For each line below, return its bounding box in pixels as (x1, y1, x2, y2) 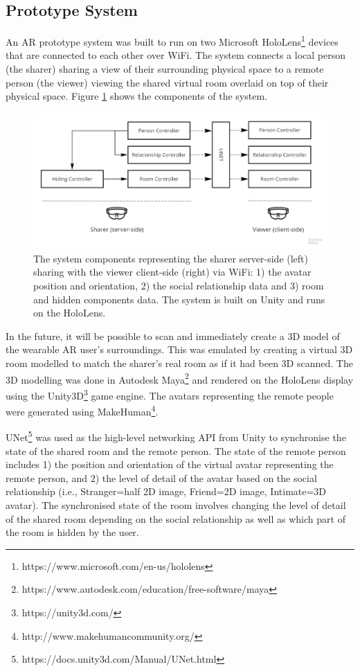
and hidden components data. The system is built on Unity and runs (33, 292, 325, 306)
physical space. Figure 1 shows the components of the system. (6, 89, 267, 103)
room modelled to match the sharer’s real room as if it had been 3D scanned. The (6, 356, 353, 370)
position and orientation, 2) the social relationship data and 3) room (33, 278, 324, 293)
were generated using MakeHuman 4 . (6, 402, 159, 418)
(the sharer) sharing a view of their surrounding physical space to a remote (6, 62, 324, 76)
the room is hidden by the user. (6, 525, 139, 539)
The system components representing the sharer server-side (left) (33, 251, 308, 265)
